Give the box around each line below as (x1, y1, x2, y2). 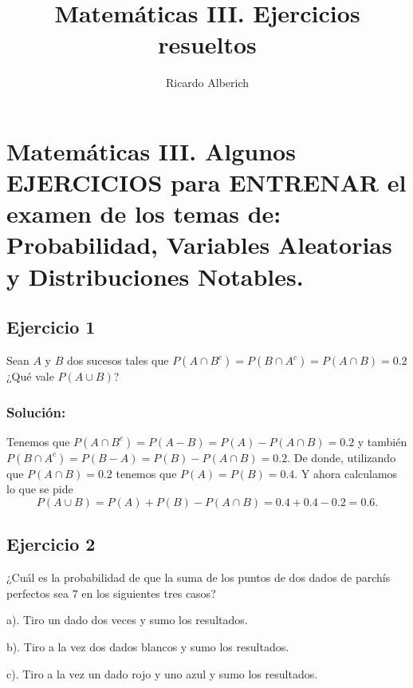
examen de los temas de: (6, 197, 281, 230)
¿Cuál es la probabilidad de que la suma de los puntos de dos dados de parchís (6, 569, 391, 586)
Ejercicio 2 (6, 532, 96, 556)
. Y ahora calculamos (294, 465, 398, 481)
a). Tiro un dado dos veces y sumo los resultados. (6, 611, 248, 628)
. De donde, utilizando (287, 449, 396, 465)
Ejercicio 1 (6, 314, 96, 339)
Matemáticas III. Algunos (6, 134, 296, 167)
